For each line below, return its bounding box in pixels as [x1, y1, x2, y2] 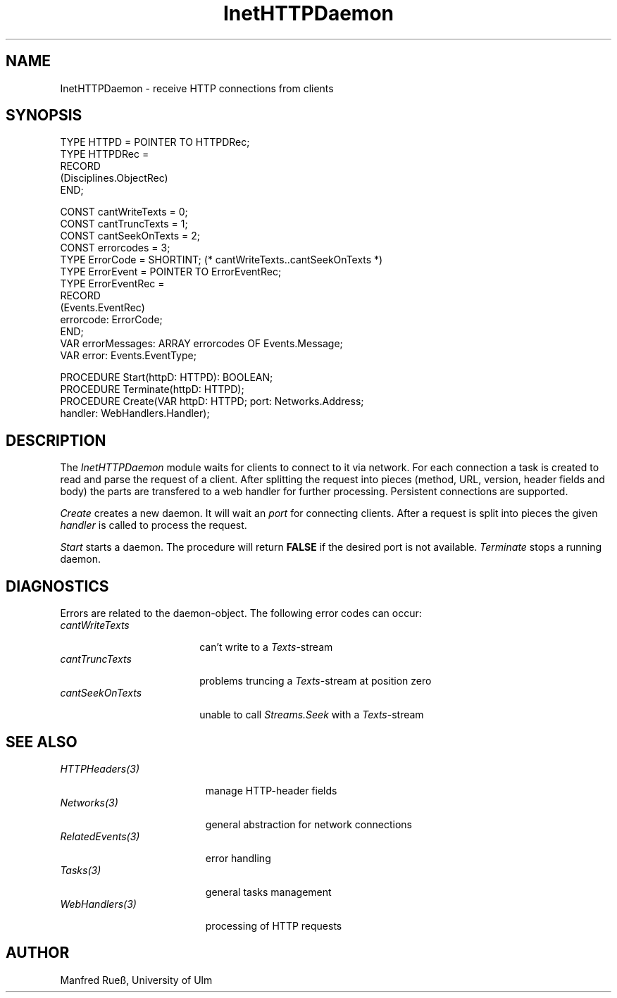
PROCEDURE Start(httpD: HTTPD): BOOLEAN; [60, 371, 273, 384]
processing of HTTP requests [205, 919, 342, 932]
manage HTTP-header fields [205, 784, 337, 797]
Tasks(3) [60, 863, 101, 876]
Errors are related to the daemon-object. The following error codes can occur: [60, 607, 422, 620]
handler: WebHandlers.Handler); [60, 407, 210, 420]
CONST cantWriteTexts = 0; [60, 206, 188, 218]
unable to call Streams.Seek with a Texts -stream [199, 709, 424, 721]
